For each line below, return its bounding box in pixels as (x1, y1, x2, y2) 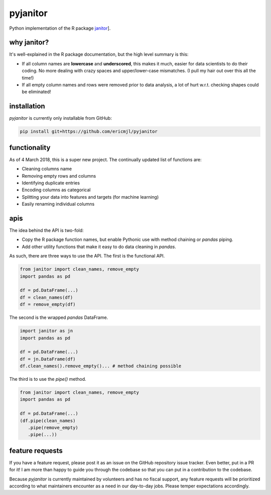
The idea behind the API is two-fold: (9, 227, 84, 233)
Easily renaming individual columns (22, 201, 95, 207)
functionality (9, 143, 51, 152)
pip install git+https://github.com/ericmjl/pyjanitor (20, 129, 158, 134)
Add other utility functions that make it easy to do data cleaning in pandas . (22, 243, 177, 250)
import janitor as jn (20, 328, 73, 334)
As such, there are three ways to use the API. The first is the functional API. (9, 253, 165, 259)
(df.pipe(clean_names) (20, 418, 76, 424)
